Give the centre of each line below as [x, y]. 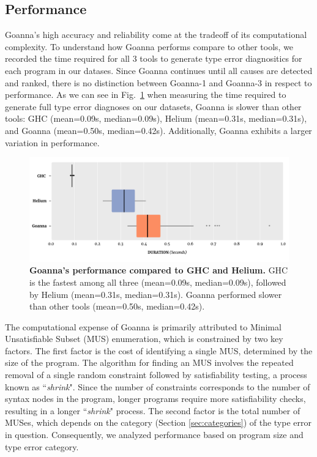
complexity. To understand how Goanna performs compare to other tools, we [149, 46]
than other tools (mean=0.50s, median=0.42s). [117, 306]
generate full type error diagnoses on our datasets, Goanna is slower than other [153, 106]
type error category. [42, 446]
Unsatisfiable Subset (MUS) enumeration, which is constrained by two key [144, 339]
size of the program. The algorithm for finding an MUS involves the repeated [149, 362]
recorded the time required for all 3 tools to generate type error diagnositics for [154, 58]
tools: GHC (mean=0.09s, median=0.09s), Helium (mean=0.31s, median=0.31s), [156, 118]
